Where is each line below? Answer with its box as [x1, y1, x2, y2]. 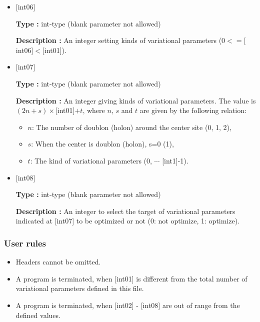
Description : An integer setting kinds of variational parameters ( [15, 35, 222, 45]
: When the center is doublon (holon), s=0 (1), [31, 138, 174, 149]
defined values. [15, 309, 60, 320]
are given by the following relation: [139, 105, 246, 115]
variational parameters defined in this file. [15, 283, 144, 293]
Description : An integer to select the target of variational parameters [15, 205, 235, 216]
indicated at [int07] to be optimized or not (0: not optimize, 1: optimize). [15, 215, 240, 226]
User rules [4, 236, 46, 249]
